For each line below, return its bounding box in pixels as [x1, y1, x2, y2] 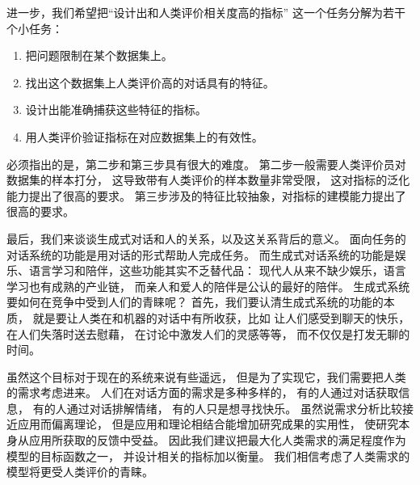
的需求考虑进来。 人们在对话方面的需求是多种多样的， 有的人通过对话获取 [6, 384, 399, 401]
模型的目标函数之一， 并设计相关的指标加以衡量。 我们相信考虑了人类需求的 [6, 447, 410, 464]
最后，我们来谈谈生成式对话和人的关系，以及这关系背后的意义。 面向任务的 [6, 230, 406, 247]
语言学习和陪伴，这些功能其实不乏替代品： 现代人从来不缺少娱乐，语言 [28, 262, 406, 279]
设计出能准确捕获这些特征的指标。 [25, 101, 207, 118]
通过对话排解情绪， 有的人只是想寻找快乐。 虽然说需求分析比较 [66, 399, 402, 416]
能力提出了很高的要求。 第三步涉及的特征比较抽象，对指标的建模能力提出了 [6, 187, 406, 204]
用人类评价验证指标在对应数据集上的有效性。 [25, 128, 263, 145]
